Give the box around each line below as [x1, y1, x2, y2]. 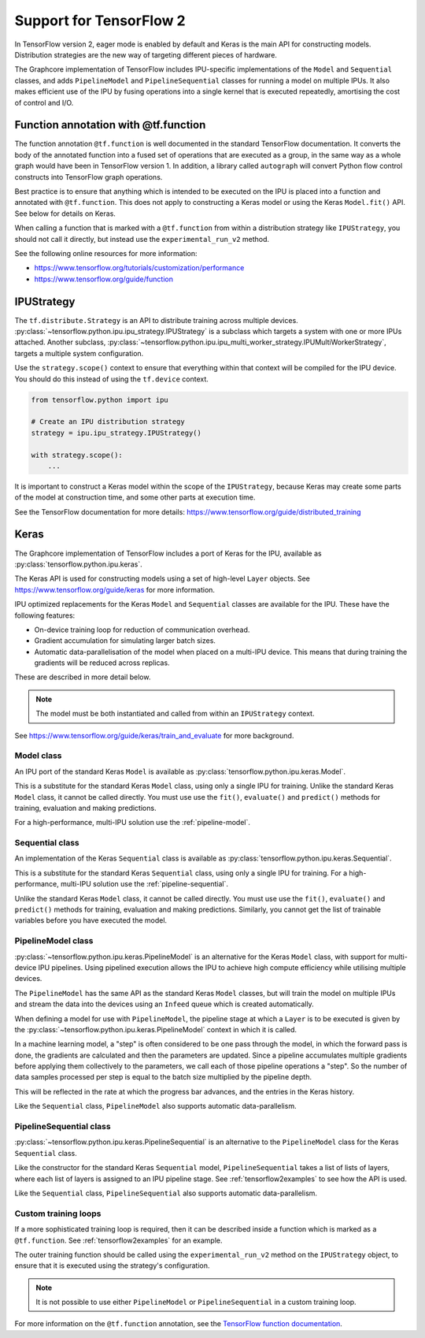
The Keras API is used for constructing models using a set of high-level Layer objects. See [14, 574, 310, 583]
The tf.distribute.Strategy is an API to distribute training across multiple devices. [14, 315, 298, 325]
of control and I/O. [14, 98, 74, 107]
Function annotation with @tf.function [14, 118, 206, 132]
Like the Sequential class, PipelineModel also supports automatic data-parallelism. [14, 1102, 297, 1111]
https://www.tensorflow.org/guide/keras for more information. [14, 585, 216, 594]
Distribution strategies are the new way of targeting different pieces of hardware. [14, 50, 277, 59]
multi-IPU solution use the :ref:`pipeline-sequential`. [60, 879, 228, 889]
